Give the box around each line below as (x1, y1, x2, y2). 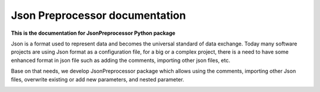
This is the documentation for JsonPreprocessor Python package (11, 29, 176, 37)
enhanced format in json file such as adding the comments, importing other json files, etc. (11, 57, 231, 64)
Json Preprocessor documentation (11, 9, 186, 22)
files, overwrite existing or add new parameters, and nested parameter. (11, 75, 184, 83)
